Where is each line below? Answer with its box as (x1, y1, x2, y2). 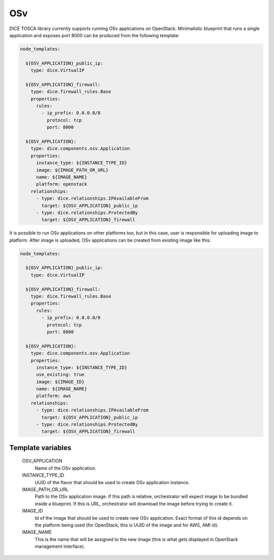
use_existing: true (36, 372, 85, 377)
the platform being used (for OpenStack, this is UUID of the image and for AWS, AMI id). (35, 522, 219, 528)
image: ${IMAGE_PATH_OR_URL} (36, 167, 109, 173)
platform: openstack (36, 181, 87, 187)
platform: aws (36, 393, 71, 399)
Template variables (9, 443, 72, 452)
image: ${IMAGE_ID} (36, 379, 85, 385)
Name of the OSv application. (35, 465, 96, 471)
